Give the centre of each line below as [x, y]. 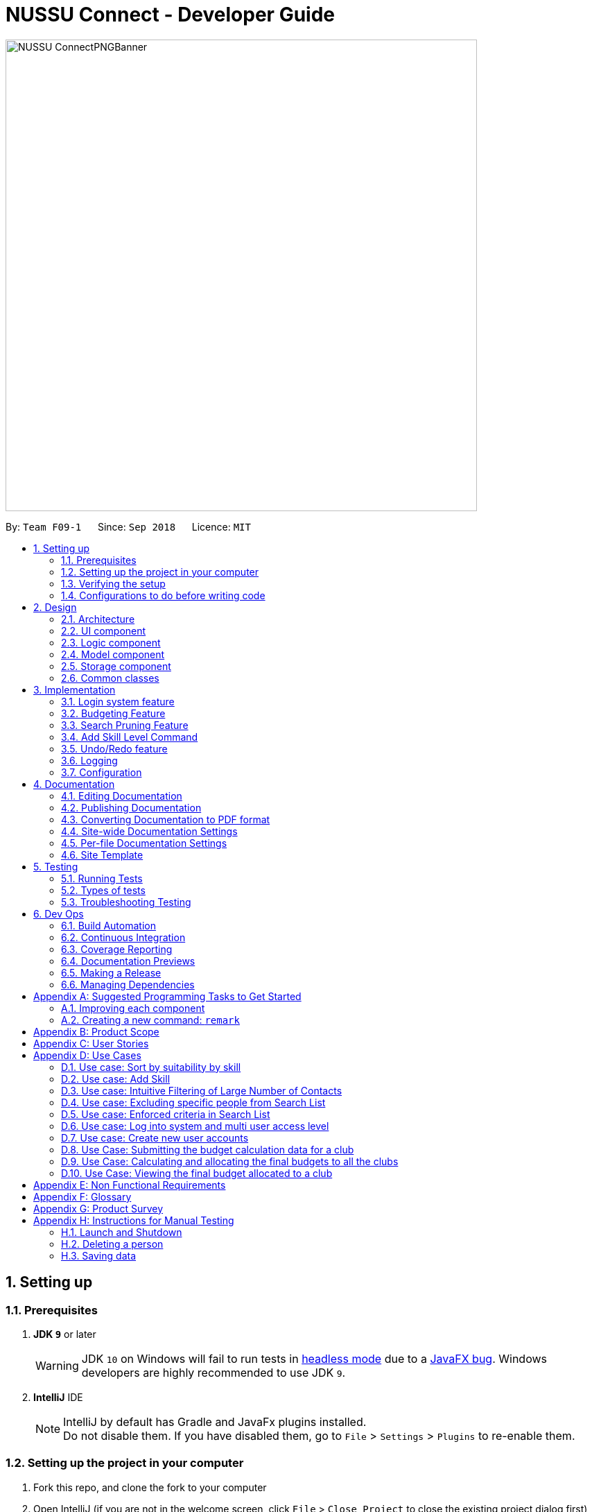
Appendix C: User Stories [91, 1043]
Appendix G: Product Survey [98, 1208]
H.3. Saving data [99, 1255]
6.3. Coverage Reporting [117, 949]
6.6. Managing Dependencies [128, 984]
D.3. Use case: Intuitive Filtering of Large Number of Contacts [202, 1090]
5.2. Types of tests [103, 890]
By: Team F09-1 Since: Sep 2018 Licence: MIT [128, 526]
